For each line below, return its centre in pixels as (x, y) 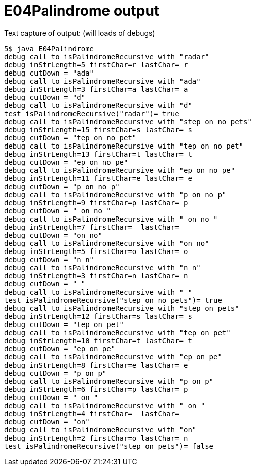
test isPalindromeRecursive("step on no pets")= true (113, 300)
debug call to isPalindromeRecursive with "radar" (107, 57)
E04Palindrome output (82, 11)
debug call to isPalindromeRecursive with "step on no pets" (128, 121)
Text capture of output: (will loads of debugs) (80, 33)
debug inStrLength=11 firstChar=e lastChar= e (98, 178)
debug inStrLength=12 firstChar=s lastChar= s (98, 316)
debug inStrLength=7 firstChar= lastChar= (92, 227)
